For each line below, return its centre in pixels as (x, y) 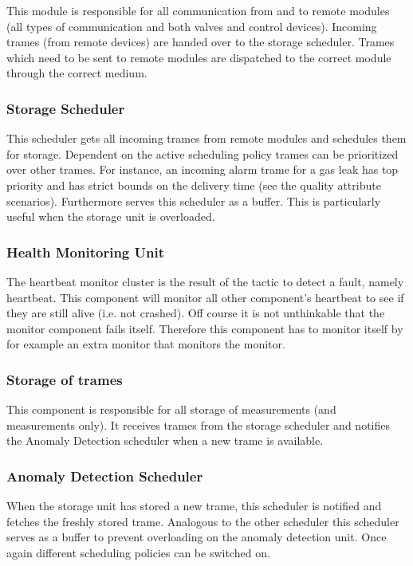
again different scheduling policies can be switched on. (138, 552)
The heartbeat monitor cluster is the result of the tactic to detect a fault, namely (205, 281)
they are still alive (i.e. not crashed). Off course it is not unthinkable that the (196, 313)
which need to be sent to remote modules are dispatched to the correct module (199, 57)
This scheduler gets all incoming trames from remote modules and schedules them (206, 138)
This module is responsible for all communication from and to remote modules (198, 10)
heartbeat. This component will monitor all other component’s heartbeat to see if (205, 297)
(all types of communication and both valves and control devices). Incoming (192, 26)
